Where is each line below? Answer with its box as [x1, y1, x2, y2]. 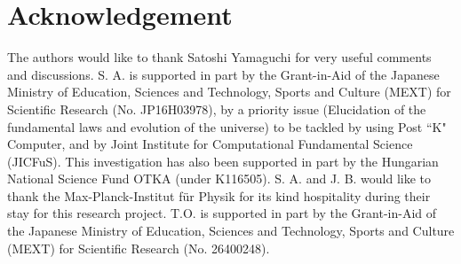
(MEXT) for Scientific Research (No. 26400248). [7, 238, 270, 257]
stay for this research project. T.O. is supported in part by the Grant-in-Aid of [7, 204, 437, 222]
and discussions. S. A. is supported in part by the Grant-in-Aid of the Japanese [7, 65, 440, 83]
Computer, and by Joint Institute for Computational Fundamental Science [7, 135, 413, 153]
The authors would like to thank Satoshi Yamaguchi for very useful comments [7, 48, 432, 66]
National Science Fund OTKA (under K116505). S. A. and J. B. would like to [7, 169, 432, 188]
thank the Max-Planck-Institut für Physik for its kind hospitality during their [7, 186, 431, 205]
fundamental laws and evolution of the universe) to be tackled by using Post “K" [7, 117, 447, 136]
